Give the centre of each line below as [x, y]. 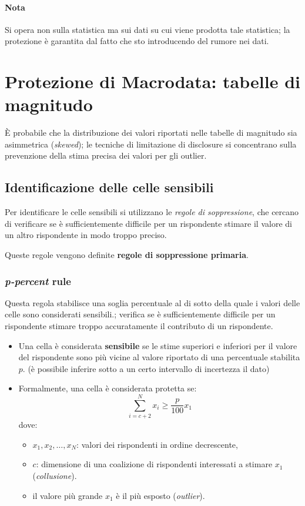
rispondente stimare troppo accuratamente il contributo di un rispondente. [139, 326]
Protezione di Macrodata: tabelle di [152, 81]
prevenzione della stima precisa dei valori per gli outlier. [106, 155]
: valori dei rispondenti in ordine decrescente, [157, 444]
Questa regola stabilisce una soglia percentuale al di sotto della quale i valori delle [152, 302]
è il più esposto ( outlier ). [160, 495]
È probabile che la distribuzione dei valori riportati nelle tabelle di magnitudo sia [151, 133]
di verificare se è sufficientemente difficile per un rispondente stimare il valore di [148, 223]
